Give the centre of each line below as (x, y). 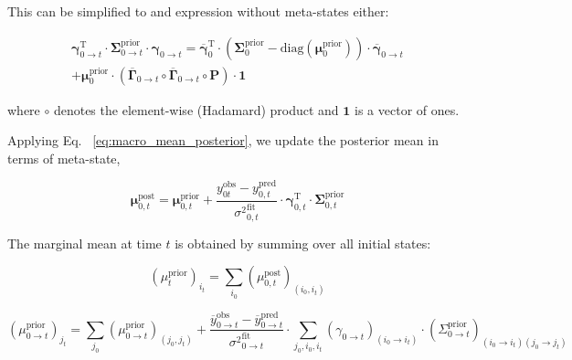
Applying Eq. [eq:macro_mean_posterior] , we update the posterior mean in (223, 140)
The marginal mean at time (85, 243)
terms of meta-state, (64, 158)
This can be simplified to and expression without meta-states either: (198, 11)
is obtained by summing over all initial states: (303, 243)
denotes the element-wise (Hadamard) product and (196, 109)
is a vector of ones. (407, 109)
